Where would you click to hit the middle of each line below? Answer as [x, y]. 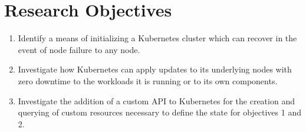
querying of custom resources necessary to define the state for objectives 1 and [159, 112]
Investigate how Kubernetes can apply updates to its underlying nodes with [155, 69]
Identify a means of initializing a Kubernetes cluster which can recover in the [157, 38]
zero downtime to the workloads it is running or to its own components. [148, 80]
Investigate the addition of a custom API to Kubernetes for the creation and [156, 100]
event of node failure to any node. [79, 49]
